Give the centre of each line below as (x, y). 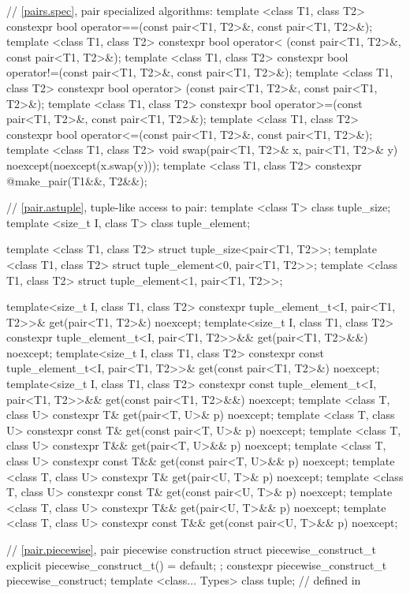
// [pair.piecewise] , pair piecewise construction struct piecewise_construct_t (191, 549)
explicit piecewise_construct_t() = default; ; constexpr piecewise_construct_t (197, 564)
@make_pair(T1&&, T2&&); (77, 180)
